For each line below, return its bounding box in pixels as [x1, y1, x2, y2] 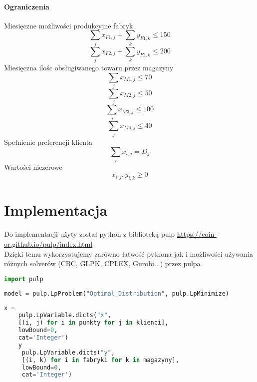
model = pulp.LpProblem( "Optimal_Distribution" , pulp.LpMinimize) [4, 290, 230, 297]
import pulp [4, 275, 43, 283]
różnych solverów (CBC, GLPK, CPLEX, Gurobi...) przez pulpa [4, 258, 201, 269]
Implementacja [4, 200, 108, 220]
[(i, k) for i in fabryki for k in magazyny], [21, 356, 179, 364]
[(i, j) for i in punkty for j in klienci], [18, 319, 169, 327]
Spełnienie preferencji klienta [4, 136, 93, 147]
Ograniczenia [4, 1, 49, 11]
